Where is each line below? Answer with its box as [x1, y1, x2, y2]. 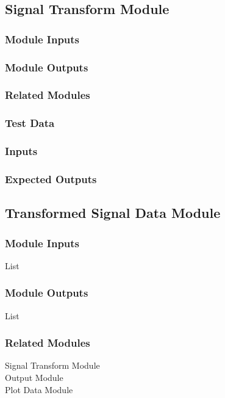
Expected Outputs [5, 171, 97, 186]
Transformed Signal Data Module [5, 203, 221, 222]
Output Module [5, 371, 63, 384]
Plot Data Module [5, 383, 73, 396]
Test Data [5, 115, 55, 131]
